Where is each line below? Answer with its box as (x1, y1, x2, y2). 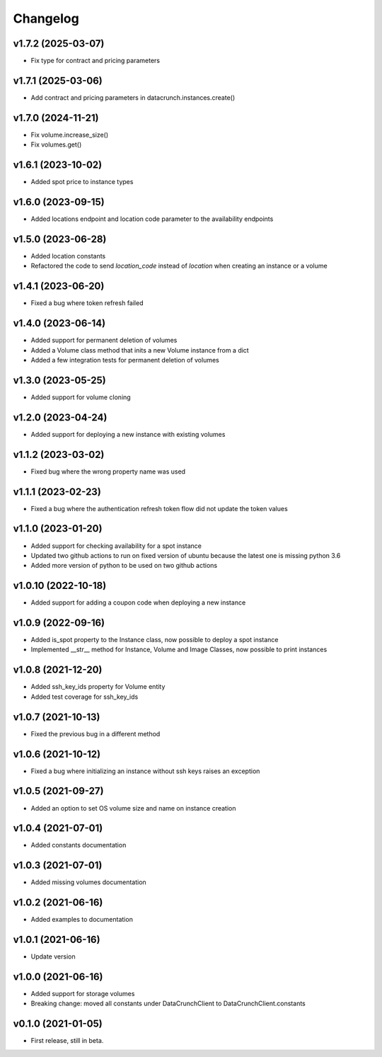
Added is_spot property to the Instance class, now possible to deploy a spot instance (30, 636, 279, 644)
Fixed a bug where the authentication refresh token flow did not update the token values (30, 504, 288, 513)
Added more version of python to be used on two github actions (30, 561, 218, 570)
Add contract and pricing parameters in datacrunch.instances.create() (30, 93, 236, 102)
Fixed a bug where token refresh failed (30, 299, 144, 307)
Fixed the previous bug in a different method (30, 729, 161, 738)
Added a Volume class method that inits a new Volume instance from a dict (30, 345, 249, 354)
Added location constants (30, 251, 106, 260)
